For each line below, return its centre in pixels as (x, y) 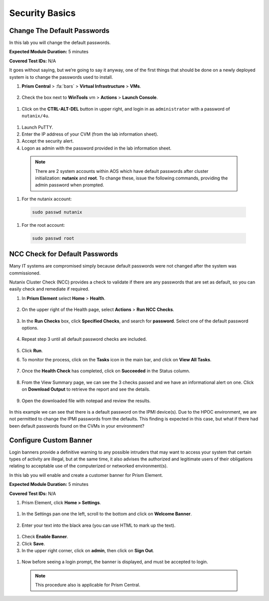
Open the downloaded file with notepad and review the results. (86, 401)
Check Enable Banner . (45, 537)
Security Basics (42, 13)
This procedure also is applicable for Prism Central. (88, 585)
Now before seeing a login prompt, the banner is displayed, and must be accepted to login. (115, 562)
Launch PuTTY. (37, 127)
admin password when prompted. (69, 185)
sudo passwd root (53, 238)
